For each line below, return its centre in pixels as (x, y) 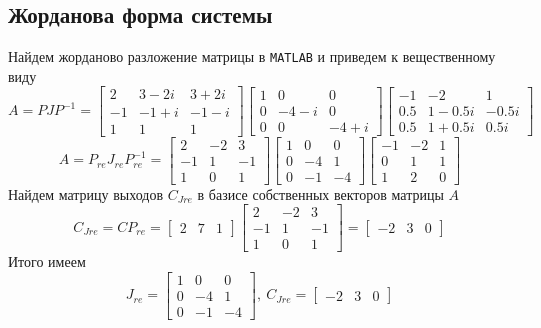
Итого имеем (47, 261)
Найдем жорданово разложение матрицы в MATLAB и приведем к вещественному (252, 56)
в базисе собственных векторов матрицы (320, 193)
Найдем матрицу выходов (86, 193)
